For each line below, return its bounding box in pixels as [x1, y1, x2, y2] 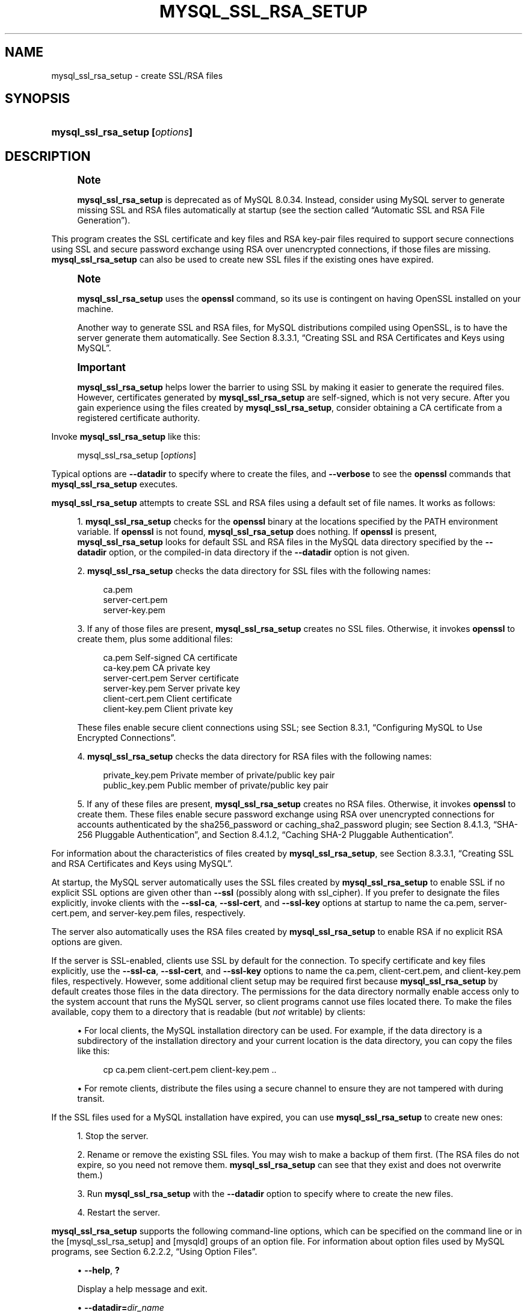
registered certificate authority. [77, 413, 200, 423]
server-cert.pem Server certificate [103, 673, 239, 684]
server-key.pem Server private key [103, 683, 241, 694]
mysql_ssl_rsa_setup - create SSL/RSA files [51, 70, 223, 81]
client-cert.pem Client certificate [103, 693, 232, 704]
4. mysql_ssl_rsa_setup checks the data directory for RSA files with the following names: [77, 751, 432, 762]
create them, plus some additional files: [77, 634, 233, 645]
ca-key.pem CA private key [103, 663, 211, 673]
